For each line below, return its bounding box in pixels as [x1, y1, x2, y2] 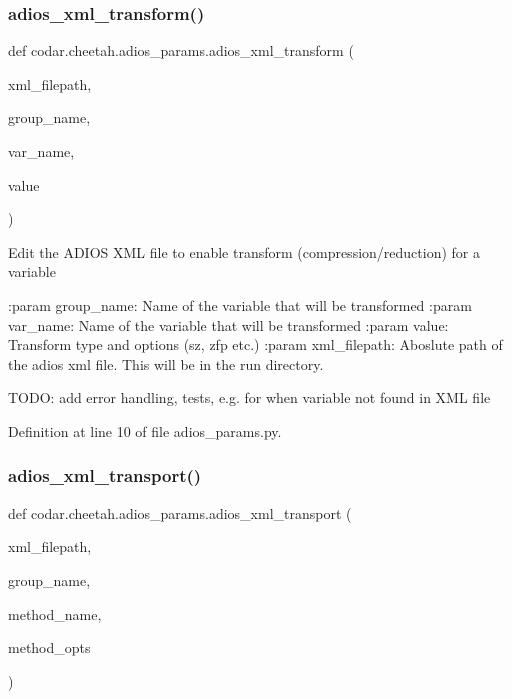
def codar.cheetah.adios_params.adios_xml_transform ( [8, 40, 354, 61]
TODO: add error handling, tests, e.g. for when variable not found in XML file [8, 387, 491, 408]
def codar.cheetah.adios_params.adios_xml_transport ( [8, 502, 352, 523]
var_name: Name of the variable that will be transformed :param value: [8, 314, 449, 335]
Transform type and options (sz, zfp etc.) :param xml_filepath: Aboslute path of [8, 334, 503, 355]
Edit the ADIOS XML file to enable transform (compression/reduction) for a [8, 241, 480, 262]
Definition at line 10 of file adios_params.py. [8, 420, 282, 441]
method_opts [8, 637, 91, 658]
